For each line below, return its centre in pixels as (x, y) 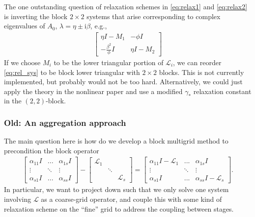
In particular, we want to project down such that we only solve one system (116, 189)
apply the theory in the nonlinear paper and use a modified (93, 91)
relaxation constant (222, 91)
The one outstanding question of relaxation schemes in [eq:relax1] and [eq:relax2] (126, 6)
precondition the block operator (52, 150)
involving (18, 199)
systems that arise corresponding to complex (154, 16)
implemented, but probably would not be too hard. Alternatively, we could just (123, 82)
